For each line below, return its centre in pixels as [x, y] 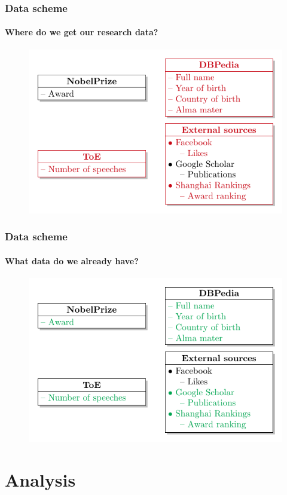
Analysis [40, 479]
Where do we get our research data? [82, 32]
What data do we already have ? [72, 260]
